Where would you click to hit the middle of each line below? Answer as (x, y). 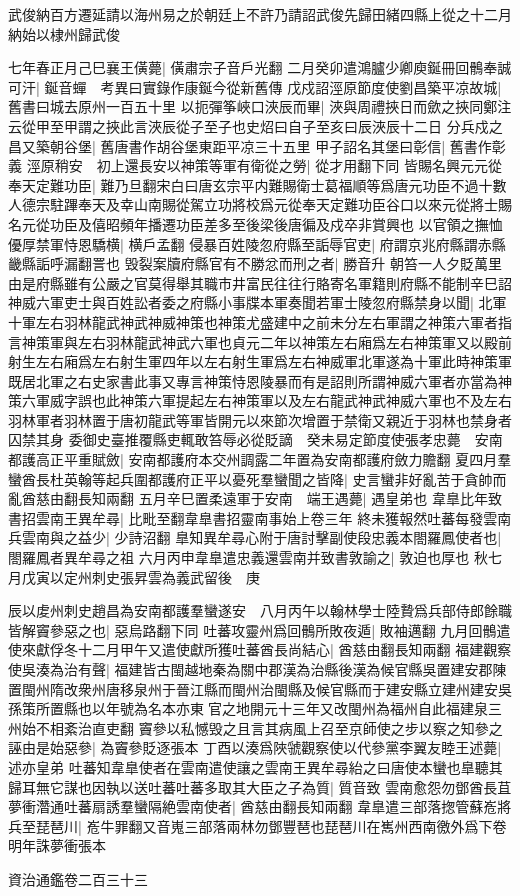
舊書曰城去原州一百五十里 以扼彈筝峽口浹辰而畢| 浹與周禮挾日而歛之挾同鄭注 (260, 106)
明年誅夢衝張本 (57, 845)
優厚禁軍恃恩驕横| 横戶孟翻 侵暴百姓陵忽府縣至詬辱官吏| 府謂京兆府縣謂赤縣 (257, 243)
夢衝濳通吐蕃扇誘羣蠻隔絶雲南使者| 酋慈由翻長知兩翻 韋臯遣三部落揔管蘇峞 (253, 806)
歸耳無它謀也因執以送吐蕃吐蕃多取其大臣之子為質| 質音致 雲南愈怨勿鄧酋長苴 (260, 786)
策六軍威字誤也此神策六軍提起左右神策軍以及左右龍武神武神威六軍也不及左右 (260, 400)
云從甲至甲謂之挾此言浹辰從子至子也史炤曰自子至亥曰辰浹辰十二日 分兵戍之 (255, 125)
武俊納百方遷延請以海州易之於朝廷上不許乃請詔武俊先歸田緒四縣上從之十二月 (260, 14)
